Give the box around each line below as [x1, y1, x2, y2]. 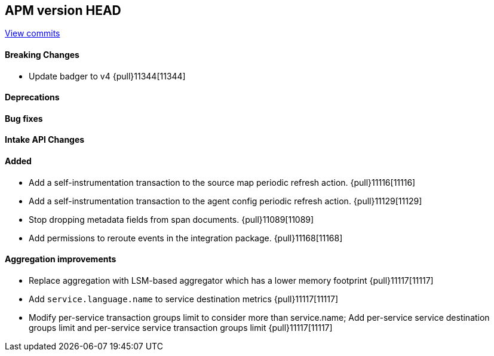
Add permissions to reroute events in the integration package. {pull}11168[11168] [29, 232, 343, 243]
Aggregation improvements [5, 254, 116, 265]
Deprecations [5, 92, 60, 103]
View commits [5, 28, 60, 39]
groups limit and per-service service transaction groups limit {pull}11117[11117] [29, 322, 333, 333]
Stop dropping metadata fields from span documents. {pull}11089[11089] [29, 214, 314, 225]
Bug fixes [5, 113, 43, 124]
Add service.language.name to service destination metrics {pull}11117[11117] [29, 293, 338, 304]
